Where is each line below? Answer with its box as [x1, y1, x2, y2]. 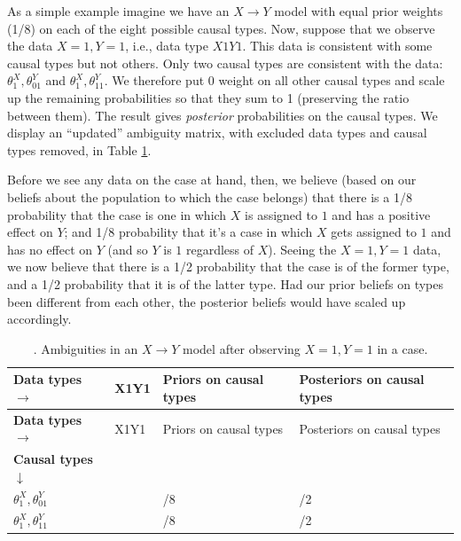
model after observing [183, 339, 301, 357]
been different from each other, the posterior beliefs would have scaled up [7, 292, 406, 310]
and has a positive [332, 205, 431, 223]
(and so [107, 239, 148, 258]
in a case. [377, 339, 428, 357]
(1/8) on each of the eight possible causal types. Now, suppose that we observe [7, 19, 435, 37]
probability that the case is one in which [7, 205, 227, 223]
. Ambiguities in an [33, 339, 138, 357]
